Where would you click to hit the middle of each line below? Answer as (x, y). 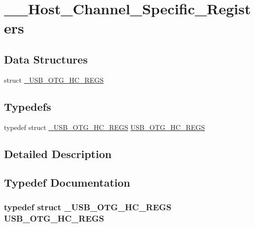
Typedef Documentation (67, 182)
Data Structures (46, 59)
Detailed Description (58, 153)
